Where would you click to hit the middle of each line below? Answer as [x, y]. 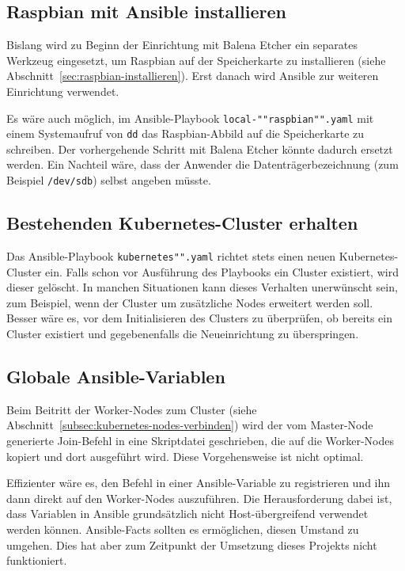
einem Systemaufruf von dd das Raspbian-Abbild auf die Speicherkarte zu [185, 133]
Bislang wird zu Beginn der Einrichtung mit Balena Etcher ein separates [182, 45]
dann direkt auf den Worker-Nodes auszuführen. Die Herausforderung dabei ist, [199, 498]
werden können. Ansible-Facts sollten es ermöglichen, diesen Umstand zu [183, 529]
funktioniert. [37, 560]
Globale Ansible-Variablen [116, 376]
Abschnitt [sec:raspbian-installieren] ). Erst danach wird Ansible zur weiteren [193, 76]
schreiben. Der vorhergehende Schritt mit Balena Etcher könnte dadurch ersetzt [200, 148]
